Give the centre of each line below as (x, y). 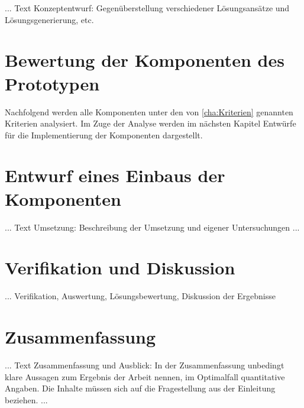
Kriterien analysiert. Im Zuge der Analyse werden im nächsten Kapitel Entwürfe (151, 123)
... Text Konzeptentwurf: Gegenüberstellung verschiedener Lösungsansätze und (147, 8)
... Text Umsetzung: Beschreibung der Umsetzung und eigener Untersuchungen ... (152, 227)
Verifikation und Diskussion (120, 268)
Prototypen (52, 83)
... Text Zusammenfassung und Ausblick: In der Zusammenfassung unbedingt (145, 365)
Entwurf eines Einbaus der (115, 175)
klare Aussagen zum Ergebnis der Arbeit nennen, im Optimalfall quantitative (145, 376)
